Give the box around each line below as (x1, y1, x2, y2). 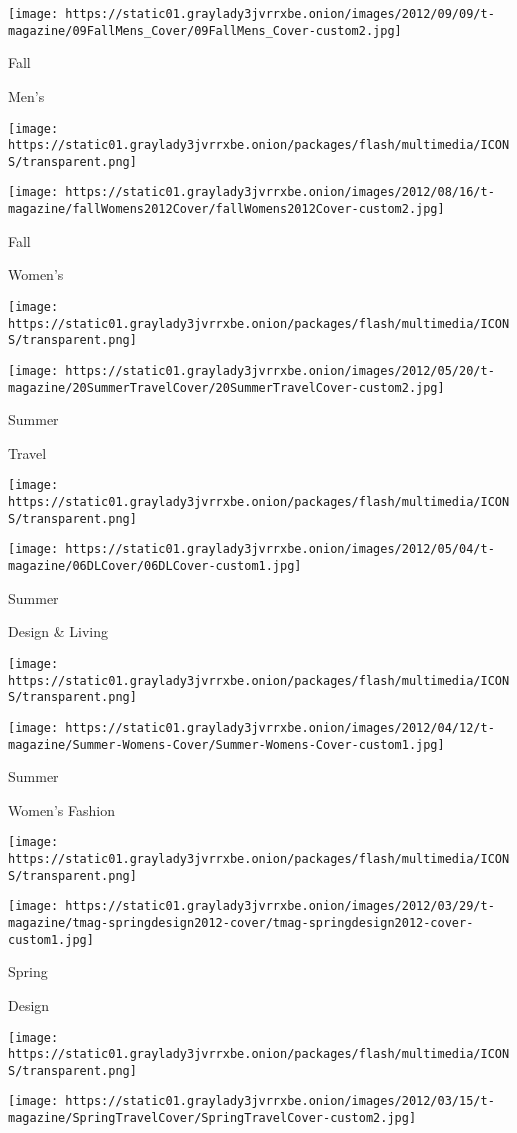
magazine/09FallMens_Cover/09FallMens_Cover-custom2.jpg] (8, 23, 402, 38)
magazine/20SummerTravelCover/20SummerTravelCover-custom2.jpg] (8, 380, 445, 395)
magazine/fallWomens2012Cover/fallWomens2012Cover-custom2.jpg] (8, 202, 445, 217)
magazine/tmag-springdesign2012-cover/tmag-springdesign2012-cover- (8, 916, 474, 930)
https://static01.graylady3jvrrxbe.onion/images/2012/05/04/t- (65, 542, 495, 557)
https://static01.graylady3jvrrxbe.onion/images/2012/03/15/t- (65, 1094, 495, 1109)
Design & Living (8, 621, 109, 642)
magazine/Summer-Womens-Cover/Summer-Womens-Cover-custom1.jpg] (8, 737, 445, 752)
